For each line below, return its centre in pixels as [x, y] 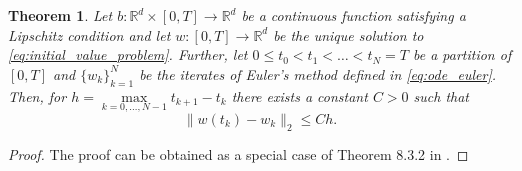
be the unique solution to [348, 34]
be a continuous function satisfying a [353, 15]
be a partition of [462, 54]
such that [441, 95]
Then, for [37, 95]
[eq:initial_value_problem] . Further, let [128, 54]
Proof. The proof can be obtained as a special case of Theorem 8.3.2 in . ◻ [238, 153]
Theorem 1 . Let [60, 15]
